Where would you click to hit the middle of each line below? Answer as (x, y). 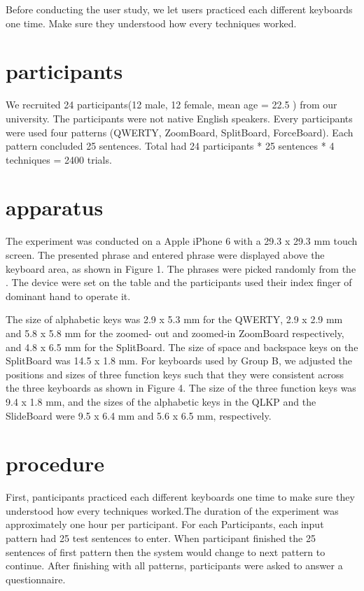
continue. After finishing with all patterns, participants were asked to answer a (174, 565)
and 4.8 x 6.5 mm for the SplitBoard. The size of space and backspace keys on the (182, 347)
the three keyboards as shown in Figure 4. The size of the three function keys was (181, 388)
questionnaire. (36, 579)
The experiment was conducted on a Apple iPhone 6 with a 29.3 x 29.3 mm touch (182, 241)
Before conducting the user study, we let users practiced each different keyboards (179, 9)
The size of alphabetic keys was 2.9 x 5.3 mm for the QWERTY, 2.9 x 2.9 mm (174, 319)
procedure (55, 463)
